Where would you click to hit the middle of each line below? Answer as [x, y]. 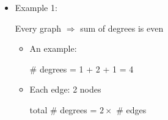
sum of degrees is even [122, 28]
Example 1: [36, 7]
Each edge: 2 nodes [65, 89]
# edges [131, 109]
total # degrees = [63, 109]
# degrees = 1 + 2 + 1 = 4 [82, 69]
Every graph [38, 28]
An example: [53, 48]
